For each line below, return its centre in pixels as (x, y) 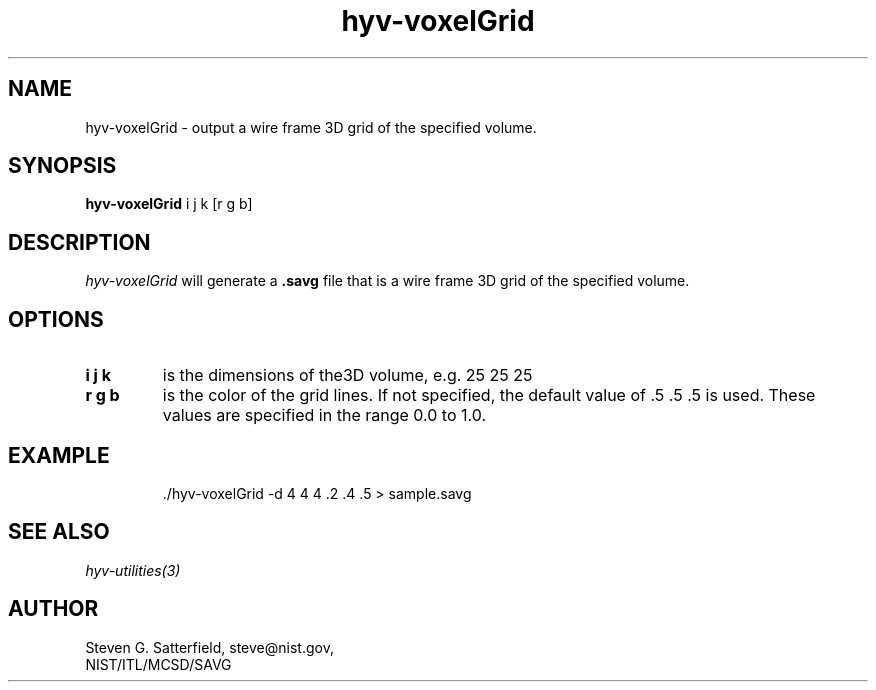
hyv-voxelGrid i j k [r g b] (169, 204)
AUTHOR (53, 609)
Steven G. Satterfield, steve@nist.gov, (209, 647)
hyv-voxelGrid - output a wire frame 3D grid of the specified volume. (311, 127)
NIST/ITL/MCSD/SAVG (158, 664)
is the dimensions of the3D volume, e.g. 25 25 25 (347, 375)
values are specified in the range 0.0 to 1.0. (324, 415)
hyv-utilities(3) (133, 570)
